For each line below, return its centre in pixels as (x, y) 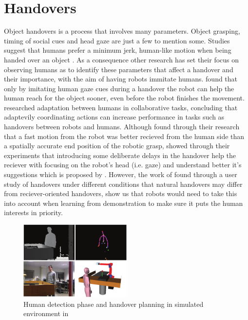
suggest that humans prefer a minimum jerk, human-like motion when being (118, 50)
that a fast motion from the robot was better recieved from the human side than (124, 136)
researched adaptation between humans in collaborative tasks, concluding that (121, 107)
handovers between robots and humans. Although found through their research (122, 127)
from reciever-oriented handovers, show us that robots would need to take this (121, 193)
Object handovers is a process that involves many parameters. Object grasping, (122, 31)
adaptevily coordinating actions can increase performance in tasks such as (114, 117)
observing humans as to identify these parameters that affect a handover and (119, 69)
